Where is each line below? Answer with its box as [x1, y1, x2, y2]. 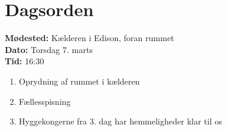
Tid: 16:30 [5, 55, 44, 67]
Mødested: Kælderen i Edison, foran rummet [5, 32, 175, 44]
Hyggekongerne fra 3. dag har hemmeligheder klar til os [18, 115, 222, 127]
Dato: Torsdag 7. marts [5, 43, 93, 55]
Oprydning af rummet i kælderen [18, 74, 140, 87]
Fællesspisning [18, 95, 71, 107]
